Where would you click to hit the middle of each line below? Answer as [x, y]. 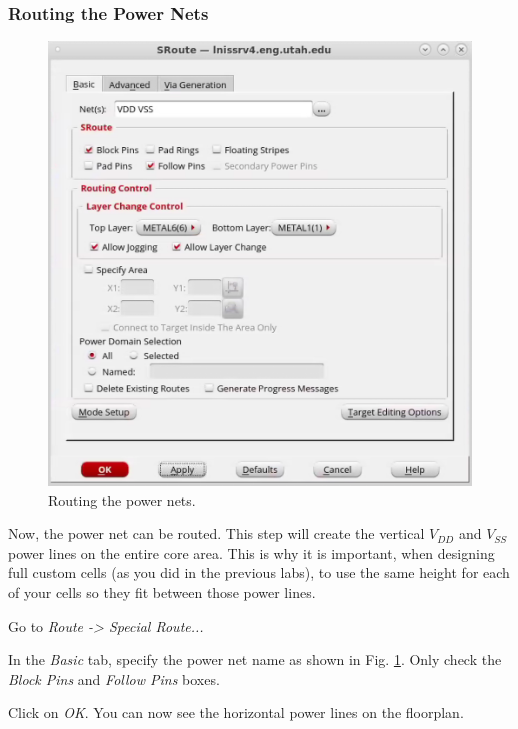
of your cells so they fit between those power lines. [162, 592]
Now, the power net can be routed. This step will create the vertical [216, 533]
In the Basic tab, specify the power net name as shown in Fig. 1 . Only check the [255, 659]
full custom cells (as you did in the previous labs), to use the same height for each [259, 572]
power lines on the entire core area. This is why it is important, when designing [251, 552]
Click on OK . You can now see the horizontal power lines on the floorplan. [236, 712]
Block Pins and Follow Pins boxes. [114, 678]
